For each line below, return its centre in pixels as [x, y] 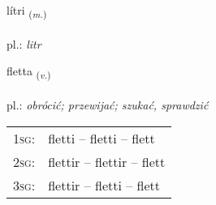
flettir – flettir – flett [107, 161]
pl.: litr [24, 43]
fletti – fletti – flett [102, 138]
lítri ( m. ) [27, 11]
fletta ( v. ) [29, 72]
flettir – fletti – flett [104, 185]
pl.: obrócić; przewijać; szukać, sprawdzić [108, 105]
